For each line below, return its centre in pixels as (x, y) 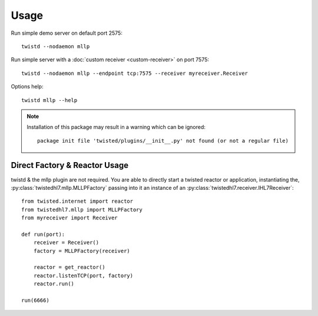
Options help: (27, 87)
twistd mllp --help (49, 100)
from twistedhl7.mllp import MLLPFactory (82, 210)
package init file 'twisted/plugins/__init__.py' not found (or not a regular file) (163, 141)
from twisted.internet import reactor (77, 201)
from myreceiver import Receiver (69, 218)
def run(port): (43, 234)
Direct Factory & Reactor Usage (70, 165)
